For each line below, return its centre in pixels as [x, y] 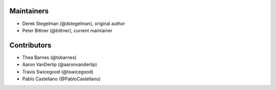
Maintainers [29, 11]
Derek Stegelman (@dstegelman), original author [74, 24]
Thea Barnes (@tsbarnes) [49, 57]
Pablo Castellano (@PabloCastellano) [61, 79]
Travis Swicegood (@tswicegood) [58, 72]
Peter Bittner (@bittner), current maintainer [67, 30]
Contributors [30, 45]
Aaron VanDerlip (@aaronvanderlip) [60, 64]
